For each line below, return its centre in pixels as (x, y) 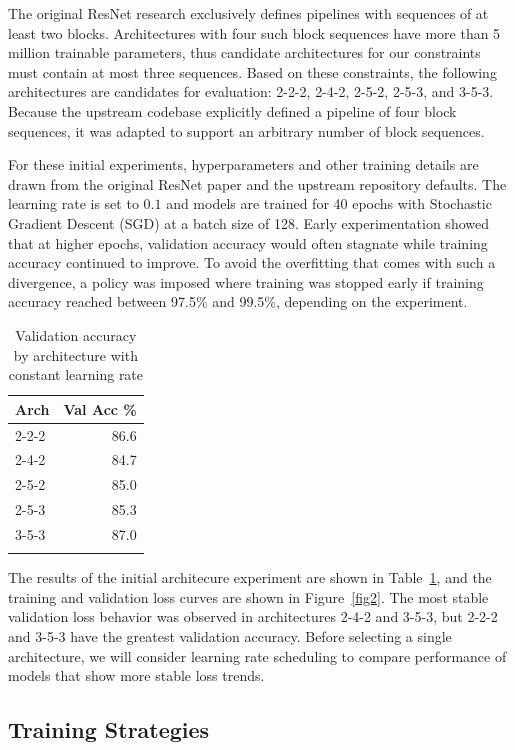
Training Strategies (109, 729)
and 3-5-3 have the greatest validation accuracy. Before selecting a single (230, 636)
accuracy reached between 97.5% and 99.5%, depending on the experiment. (238, 301)
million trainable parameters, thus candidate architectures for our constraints (244, 52)
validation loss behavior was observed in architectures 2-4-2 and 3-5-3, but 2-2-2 (253, 616)
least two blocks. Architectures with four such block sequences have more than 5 (254, 32)
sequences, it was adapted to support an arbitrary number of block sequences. (246, 130)
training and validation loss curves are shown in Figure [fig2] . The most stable (248, 596)
